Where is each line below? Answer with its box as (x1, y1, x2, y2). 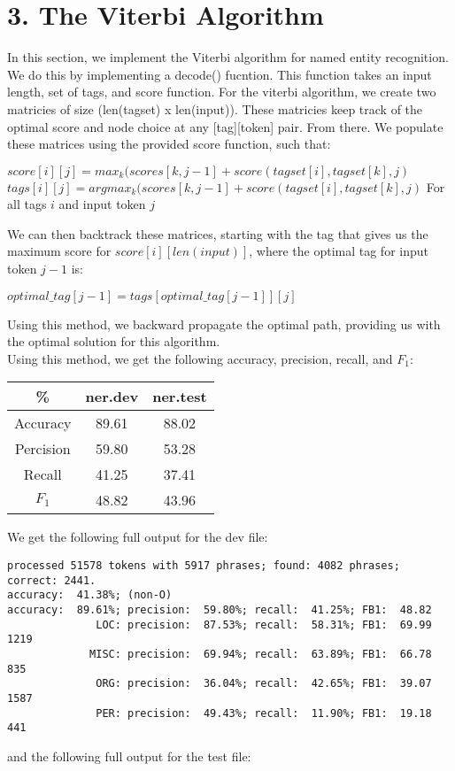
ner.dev (85, 386, 139, 407)
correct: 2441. (7, 574, 96, 587)
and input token (58, 195, 146, 213)
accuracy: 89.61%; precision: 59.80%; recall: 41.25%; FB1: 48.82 (7, 604, 432, 616)
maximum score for (7, 242, 112, 260)
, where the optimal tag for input (249, 242, 428, 260)
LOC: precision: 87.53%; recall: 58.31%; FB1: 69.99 (96, 618, 432, 631)
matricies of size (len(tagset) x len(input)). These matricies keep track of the (7, 99, 423, 118)
